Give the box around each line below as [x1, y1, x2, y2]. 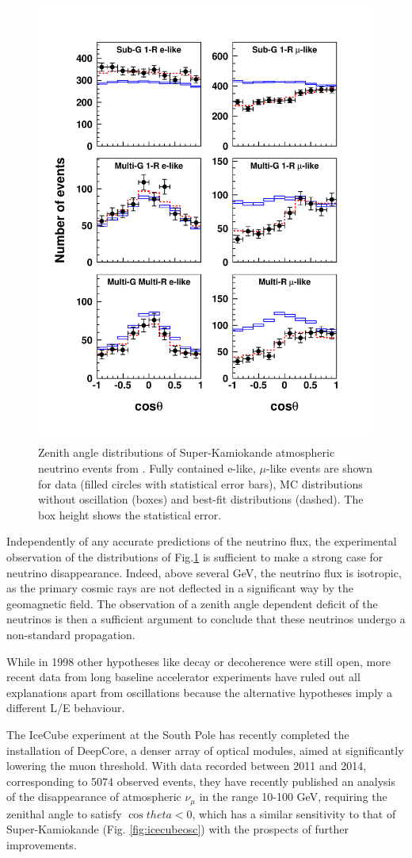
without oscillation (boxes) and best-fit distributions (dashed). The [38, 491, 364, 508]
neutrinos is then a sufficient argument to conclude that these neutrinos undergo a [6, 611, 406, 627]
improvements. [6, 837, 77, 852]
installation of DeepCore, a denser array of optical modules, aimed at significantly [6, 741, 404, 758]
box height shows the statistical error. [38, 506, 222, 523]
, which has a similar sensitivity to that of [192, 805, 396, 822]
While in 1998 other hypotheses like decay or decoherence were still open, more [6, 653, 391, 669]
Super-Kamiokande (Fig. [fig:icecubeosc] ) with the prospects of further [6, 821, 349, 837]
